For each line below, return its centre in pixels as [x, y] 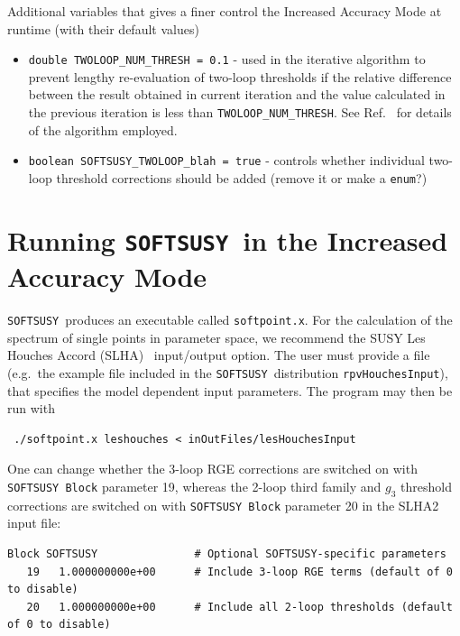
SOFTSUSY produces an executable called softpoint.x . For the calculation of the [230, 320]
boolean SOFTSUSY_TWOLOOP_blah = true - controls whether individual [226, 160]
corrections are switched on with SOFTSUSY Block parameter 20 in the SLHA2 [223, 505]
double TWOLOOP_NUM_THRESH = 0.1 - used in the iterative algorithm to [227, 59]
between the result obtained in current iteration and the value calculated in [237, 94]
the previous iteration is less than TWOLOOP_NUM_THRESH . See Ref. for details [240, 112]
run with [31, 408]
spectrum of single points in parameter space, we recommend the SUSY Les [216, 337]
